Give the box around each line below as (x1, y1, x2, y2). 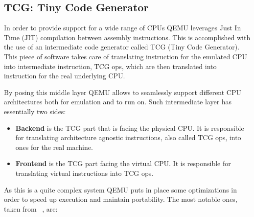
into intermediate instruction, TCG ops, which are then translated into (4, 61, 217, 71)
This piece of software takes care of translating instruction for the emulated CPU (4, 51, 247, 61)
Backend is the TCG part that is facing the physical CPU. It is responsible (15, 122, 244, 133)
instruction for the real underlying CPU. (4, 71, 125, 81)
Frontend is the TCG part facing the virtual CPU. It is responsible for (15, 158, 231, 169)
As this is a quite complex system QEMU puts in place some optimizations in (4, 184, 237, 194)
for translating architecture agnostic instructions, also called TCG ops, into (15, 132, 241, 143)
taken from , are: (4, 203, 58, 214)
